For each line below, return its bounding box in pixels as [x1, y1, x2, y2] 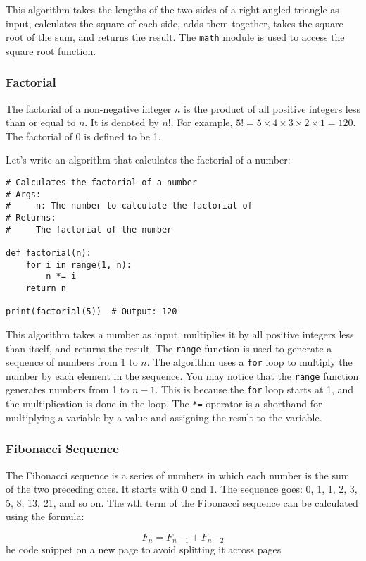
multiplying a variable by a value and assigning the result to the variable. [6, 409, 322, 424]
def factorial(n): [6, 247, 91, 258]
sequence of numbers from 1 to [6, 355, 138, 369]
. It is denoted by [84, 115, 159, 130]
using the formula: [6, 509, 84, 524]
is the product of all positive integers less [184, 101, 360, 116]
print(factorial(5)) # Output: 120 [6, 307, 177, 317]
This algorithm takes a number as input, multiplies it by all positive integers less [6, 326, 354, 341]
